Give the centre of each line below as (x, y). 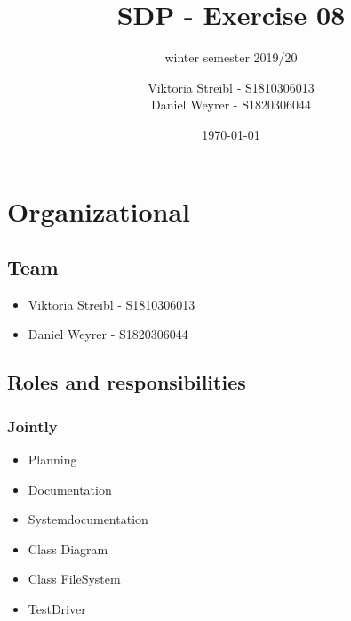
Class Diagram (68, 548)
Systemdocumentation (88, 519)
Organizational (99, 210)
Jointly (32, 426)
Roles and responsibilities (127, 382)
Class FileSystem (74, 579)
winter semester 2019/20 (231, 57)
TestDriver (57, 609)
